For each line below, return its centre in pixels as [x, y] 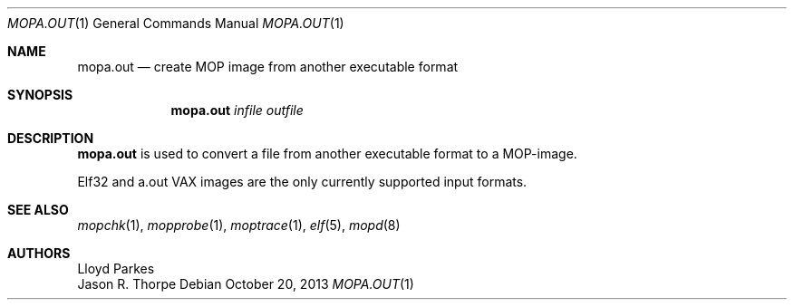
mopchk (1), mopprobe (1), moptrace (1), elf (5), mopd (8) [239, 225]
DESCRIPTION [51, 138]
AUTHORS [39, 253]
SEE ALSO [38, 210]
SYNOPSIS [40, 95]
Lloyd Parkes [116, 269]
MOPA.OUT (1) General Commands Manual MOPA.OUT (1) [176, 23]
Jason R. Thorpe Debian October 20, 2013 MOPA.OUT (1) [246, 284]
